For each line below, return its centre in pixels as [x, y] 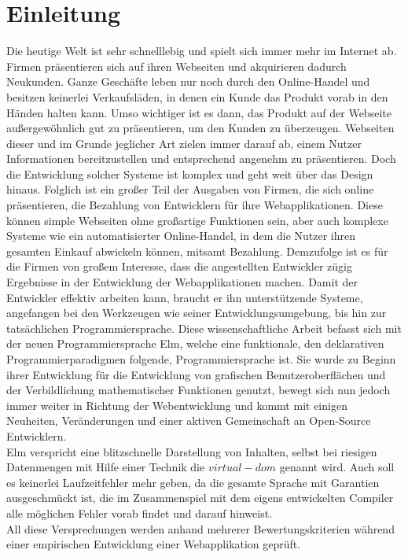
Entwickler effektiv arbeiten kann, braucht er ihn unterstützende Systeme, [185, 297]
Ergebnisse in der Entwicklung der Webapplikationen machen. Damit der [182, 282]
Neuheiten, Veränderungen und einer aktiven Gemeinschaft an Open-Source [189, 421]
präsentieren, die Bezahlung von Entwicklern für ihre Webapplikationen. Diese [195, 205]
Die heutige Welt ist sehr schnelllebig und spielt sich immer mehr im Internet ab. [202, 51]
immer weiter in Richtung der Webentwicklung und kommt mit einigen [177, 405]
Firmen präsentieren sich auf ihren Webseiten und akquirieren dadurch [176, 66]
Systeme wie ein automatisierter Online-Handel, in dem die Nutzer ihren [181, 236]
